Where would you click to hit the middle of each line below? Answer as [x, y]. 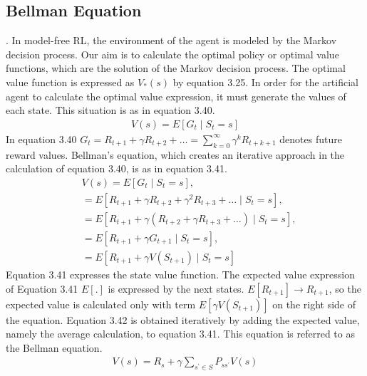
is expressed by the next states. [176, 288]
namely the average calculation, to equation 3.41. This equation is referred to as [180, 334]
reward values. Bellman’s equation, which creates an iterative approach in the [175, 154]
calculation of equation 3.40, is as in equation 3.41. [117, 168]
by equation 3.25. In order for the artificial [265, 82]
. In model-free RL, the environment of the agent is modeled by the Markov [171, 40]
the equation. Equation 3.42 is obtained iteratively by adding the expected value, [183, 319]
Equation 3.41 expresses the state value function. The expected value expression [180, 274]
